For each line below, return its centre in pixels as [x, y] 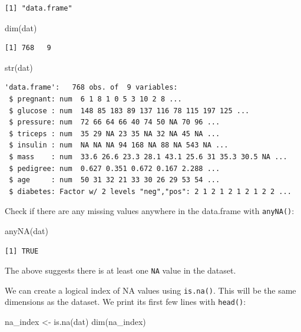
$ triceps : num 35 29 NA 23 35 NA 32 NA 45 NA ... [115, 134]
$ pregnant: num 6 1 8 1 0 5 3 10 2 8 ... [95, 99]
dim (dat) [21, 27]
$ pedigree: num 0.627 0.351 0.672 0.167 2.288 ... [115, 168]
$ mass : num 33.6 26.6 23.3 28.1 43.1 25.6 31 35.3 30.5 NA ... [148, 157]
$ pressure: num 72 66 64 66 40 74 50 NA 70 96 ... [115, 122]
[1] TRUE [22, 251]
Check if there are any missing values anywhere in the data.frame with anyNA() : [150, 211]
